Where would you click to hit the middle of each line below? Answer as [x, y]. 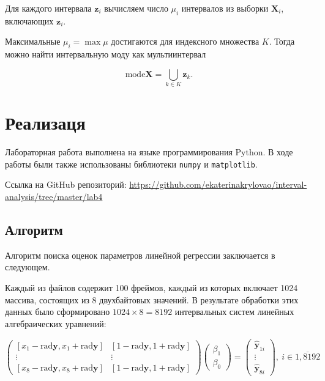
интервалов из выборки [225, 8]
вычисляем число [136, 8]
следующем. [28, 267]
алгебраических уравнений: [56, 323]
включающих [29, 20]
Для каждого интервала [48, 8]
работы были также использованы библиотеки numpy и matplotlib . [131, 164]
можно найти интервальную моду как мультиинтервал [106, 54]
